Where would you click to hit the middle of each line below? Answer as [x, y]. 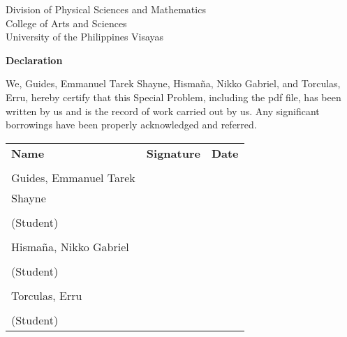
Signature [173, 153]
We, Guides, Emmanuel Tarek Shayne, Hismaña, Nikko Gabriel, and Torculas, [173, 83]
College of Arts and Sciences [66, 23]
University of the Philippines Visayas [85, 37]
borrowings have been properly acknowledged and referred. [131, 125]
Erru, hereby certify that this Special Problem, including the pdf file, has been [173, 97]
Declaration [34, 60]
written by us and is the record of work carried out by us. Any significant [163, 111]
